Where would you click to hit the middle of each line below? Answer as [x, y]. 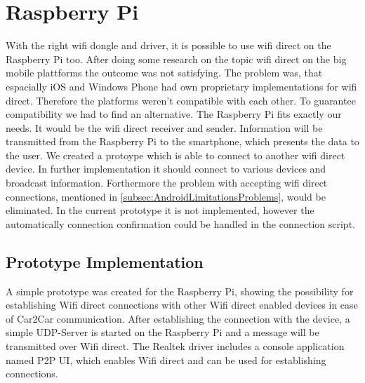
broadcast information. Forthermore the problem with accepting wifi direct [167, 183]
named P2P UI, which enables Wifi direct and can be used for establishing [166, 360]
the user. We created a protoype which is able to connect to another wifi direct [175, 155]
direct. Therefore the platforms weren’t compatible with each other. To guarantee [181, 100]
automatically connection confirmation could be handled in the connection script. [180, 223]
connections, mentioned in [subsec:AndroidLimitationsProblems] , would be [166, 196]
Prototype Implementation [105, 261]
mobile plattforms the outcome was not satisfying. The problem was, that [164, 73]
